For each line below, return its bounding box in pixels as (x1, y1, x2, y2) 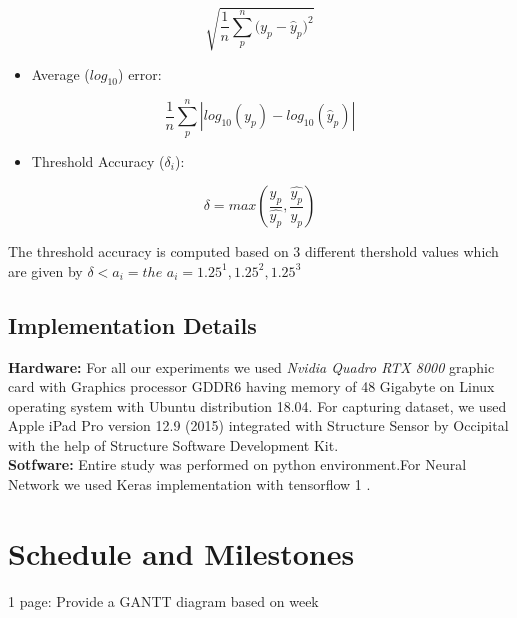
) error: (118, 63, 162, 84)
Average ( (31, 63, 90, 84)
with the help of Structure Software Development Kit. (8, 434, 339, 455)
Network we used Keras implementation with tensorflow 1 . (8, 474, 371, 495)
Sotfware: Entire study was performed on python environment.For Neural (8, 454, 467, 475)
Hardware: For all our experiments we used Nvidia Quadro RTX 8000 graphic (8, 356, 495, 377)
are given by (8, 260, 83, 281)
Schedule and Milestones (8, 532, 355, 573)
